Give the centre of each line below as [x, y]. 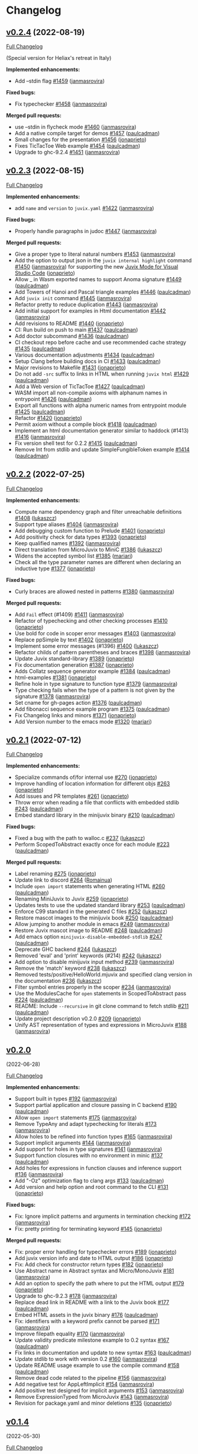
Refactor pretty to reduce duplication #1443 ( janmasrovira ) [86, 304]
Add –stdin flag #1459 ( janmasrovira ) [60, 81]
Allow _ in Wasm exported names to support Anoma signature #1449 [98, 279]
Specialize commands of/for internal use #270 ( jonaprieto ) [86, 777]
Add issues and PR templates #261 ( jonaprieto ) [72, 796]
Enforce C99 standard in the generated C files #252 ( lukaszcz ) [91, 912]
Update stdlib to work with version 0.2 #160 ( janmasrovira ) [86, 1359]
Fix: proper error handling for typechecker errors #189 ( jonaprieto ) [96, 1252]
